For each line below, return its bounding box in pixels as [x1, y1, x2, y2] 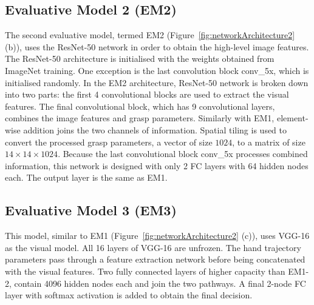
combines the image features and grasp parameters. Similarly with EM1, [5, 112, 275, 124]
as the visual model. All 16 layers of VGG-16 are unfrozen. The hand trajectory [5, 241, 301, 253]
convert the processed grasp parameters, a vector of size [5, 135, 213, 148]
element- [276, 112, 309, 124]
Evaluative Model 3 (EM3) [5, 201, 177, 220]
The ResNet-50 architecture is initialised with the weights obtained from [5, 52, 275, 65]
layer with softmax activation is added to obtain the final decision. [5, 289, 253, 301]
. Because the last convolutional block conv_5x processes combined [58, 147, 308, 160]
